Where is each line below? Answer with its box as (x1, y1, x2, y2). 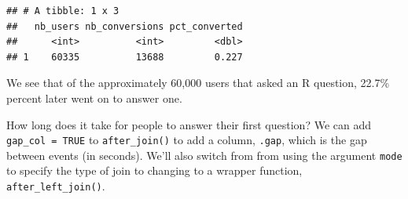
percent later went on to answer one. (6, 89, 182, 106)
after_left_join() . (6, 178, 105, 194)
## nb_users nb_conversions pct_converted (6, 20, 243, 32)
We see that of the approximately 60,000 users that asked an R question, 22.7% (6, 74, 390, 91)
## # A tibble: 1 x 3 (6, 5, 119, 16)
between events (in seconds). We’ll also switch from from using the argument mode (6, 147, 402, 163)
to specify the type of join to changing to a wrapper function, (6, 162, 303, 179)
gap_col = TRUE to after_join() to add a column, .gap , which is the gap (6, 132, 367, 148)
